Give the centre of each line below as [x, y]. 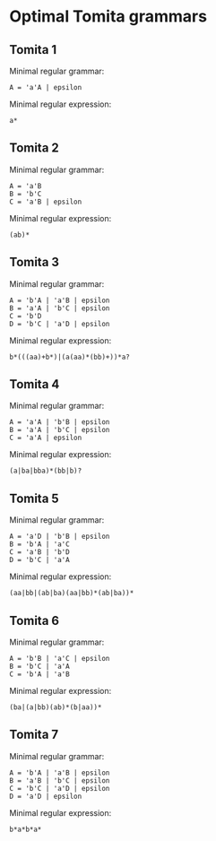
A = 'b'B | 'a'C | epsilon [60, 659]
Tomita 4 [35, 384]
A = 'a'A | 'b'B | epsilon [60, 422]
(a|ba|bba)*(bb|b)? [46, 471]
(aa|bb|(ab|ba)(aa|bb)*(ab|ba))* [72, 594]
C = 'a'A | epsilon [46, 438]
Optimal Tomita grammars [108, 17]
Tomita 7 [34, 735]
